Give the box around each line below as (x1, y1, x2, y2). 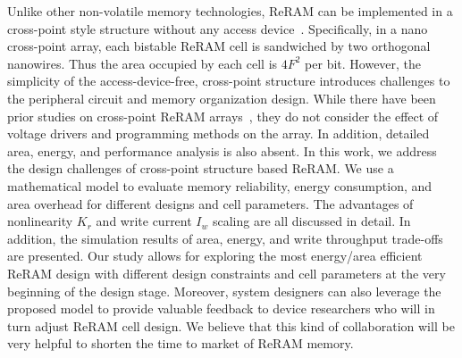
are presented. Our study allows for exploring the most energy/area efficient (7, 246, 423, 265)
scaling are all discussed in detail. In (212, 212, 411, 230)
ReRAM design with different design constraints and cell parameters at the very (7, 263, 446, 282)
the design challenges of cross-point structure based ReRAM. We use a (7, 159, 394, 178)
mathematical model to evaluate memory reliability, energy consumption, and (7, 176, 433, 195)
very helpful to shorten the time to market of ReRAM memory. (7, 334, 354, 353)
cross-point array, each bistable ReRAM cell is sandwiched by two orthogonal (7, 37, 431, 55)
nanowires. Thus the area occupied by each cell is (7, 54, 278, 72)
